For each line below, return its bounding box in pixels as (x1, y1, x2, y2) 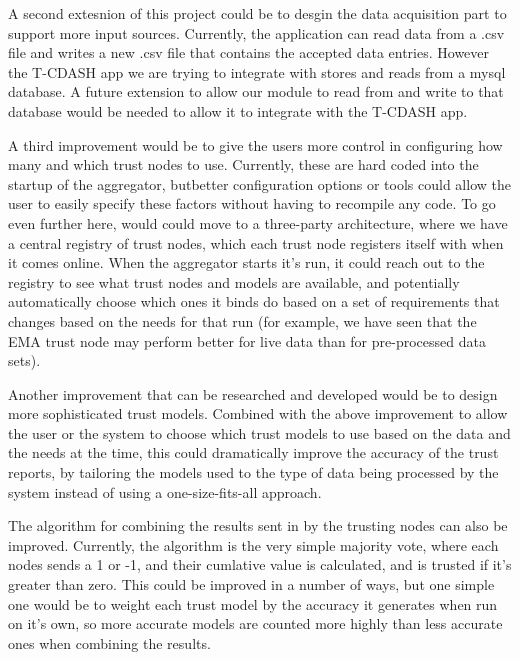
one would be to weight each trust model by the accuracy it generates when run (8, 593, 498, 614)
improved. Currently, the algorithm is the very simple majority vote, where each (8, 534, 499, 555)
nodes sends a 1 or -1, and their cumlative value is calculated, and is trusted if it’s (8, 554, 512, 575)
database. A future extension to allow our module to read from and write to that (8, 81, 504, 102)
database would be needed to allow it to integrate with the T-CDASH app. (8, 100, 468, 121)
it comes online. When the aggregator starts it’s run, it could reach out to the (8, 252, 485, 273)
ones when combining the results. (8, 632, 211, 653)
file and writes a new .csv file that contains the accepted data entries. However (8, 42, 490, 63)
